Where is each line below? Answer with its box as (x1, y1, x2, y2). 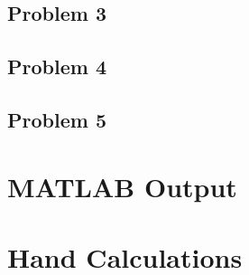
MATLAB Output (7, 167, 237, 204)
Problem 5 (7, 105, 106, 133)
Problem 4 (7, 52, 106, 81)
